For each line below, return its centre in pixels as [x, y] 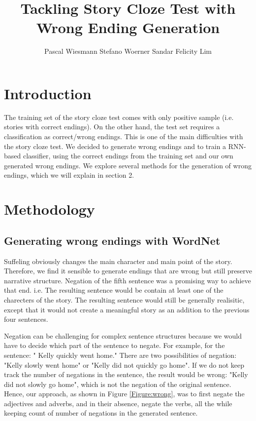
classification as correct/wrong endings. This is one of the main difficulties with [124, 136]
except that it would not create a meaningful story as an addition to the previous [127, 309]
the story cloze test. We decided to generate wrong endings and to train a [115, 146]
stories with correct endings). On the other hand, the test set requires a [112, 127]
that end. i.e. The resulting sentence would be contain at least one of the [114, 290]
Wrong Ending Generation [128, 27]
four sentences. [26, 319]
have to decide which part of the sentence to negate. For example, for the [114, 345]
